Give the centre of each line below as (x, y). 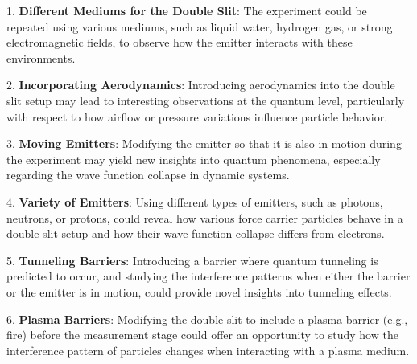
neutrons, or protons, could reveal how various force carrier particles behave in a (205, 217)
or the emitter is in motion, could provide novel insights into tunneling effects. (199, 291)
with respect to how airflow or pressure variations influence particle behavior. (197, 116)
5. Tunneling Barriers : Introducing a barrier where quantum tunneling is (192, 260)
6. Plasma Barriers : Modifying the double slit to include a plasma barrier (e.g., (207, 319)
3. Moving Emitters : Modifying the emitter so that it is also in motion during (204, 143)
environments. (41, 57)
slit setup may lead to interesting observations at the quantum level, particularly (206, 100)
